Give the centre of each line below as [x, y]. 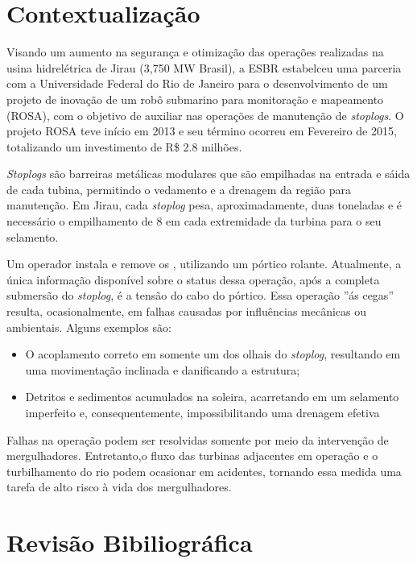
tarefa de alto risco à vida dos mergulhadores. [119, 487]
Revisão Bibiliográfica [130, 542]
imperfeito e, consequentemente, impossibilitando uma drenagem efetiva [202, 412]
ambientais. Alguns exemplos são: [89, 327]
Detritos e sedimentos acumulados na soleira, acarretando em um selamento [212, 397]
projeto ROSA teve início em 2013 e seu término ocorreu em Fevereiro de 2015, [202, 131]
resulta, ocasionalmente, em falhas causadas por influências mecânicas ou [187, 311]
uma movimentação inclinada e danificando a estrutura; [163, 369]
